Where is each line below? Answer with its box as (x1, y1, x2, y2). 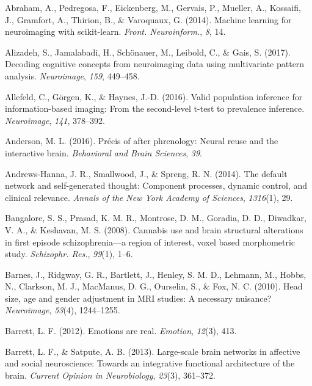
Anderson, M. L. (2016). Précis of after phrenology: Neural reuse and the (5, 134, 278, 147)
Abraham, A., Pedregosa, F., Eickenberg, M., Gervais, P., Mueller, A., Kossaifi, (5, 1, 301, 13)
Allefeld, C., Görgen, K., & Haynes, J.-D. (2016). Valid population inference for (5, 90, 303, 103)
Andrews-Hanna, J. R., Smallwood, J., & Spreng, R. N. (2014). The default (5, 167, 288, 180)
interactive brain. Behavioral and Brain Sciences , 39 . (5, 146, 202, 159)
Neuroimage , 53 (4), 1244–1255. (5, 304, 120, 316)
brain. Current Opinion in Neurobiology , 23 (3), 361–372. (5, 368, 216, 381)
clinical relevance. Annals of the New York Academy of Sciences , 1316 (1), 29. (5, 191, 293, 203)
